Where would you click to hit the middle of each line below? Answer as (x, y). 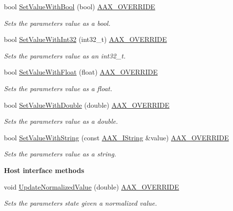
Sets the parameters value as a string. (60, 154)
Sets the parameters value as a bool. (57, 23)
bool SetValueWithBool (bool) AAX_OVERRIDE (80, 6)
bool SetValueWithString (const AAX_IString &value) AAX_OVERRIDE (116, 137)
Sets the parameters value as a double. (61, 121)
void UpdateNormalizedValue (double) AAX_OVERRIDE (92, 186)
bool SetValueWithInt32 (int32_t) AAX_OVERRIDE (85, 39)
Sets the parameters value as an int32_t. (65, 55)
